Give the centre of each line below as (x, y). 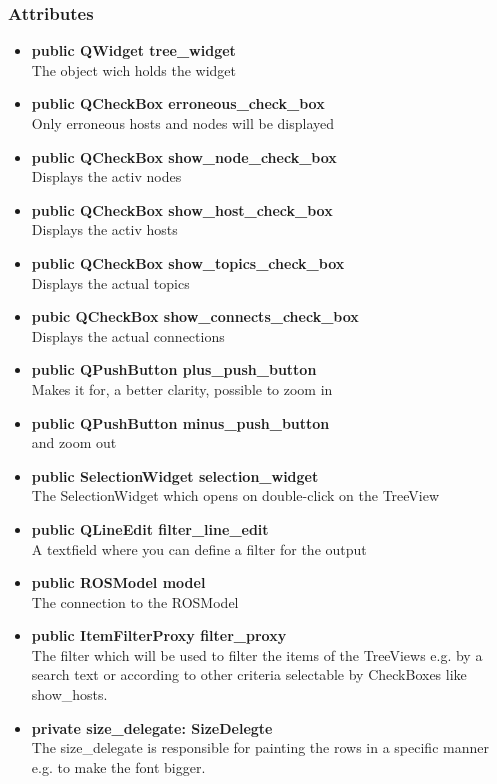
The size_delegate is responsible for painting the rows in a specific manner (260, 747)
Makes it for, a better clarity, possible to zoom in (182, 388)
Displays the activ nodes (106, 176)
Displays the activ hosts (104, 229)
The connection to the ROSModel (135, 601)
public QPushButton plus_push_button (174, 369)
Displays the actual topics (110, 282)
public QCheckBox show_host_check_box (182, 209)
